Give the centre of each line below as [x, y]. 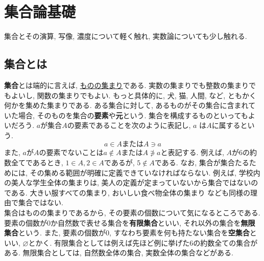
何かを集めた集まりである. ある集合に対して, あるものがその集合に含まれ [126, 105]
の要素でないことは [71, 152]
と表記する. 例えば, [192, 152]
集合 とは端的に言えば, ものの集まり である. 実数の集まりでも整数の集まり [126, 85]
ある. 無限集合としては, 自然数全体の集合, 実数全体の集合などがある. [119, 253]
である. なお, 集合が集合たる [202, 162]
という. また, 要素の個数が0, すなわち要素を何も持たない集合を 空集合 [134, 233]
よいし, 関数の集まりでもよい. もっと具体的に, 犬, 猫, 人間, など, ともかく [134, 95]
